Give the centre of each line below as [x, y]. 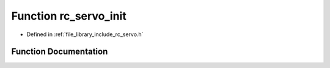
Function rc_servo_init [69, 16]
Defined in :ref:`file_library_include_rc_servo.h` [85, 34]
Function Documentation [60, 52]
